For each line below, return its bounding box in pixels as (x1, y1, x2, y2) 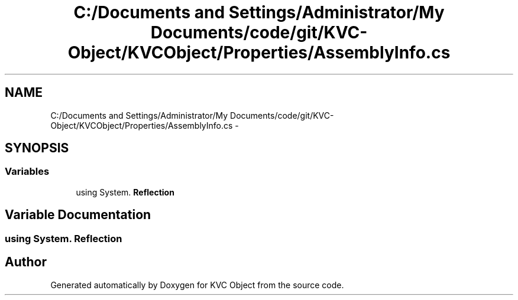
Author (5, 255, 47, 270)
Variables (5, 165, 50, 178)
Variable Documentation (5, 207, 151, 223)
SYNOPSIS (5, 141, 69, 156)
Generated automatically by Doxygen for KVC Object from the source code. (50, 279, 344, 290)
